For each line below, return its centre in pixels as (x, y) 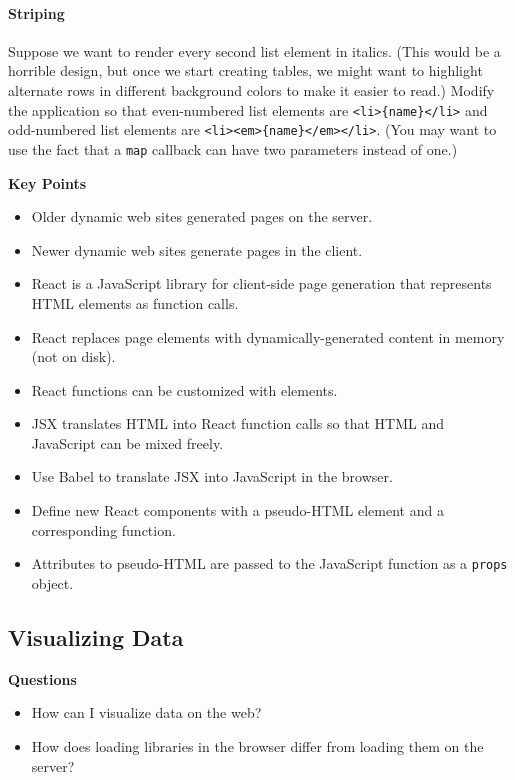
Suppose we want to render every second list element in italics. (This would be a (254, 50)
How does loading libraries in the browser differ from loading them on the (257, 745)
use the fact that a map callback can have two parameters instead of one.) (233, 148)
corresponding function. (103, 529)
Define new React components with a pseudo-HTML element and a (237, 510)
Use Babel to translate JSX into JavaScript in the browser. (212, 476)
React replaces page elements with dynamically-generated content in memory (268, 336)
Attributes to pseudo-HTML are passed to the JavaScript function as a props (269, 563)
